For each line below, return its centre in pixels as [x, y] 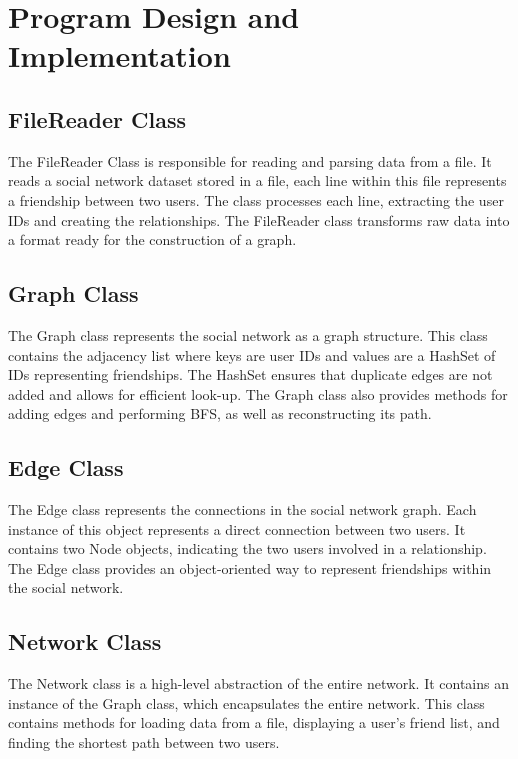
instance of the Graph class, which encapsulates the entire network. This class [246, 702]
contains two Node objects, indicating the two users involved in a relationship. [247, 548]
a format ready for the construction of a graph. [152, 239]
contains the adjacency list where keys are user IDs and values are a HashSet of [252, 354]
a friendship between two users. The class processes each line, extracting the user [256, 199]
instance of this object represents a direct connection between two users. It [237, 528]
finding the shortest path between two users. [144, 742]
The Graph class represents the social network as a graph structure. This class [248, 334]
